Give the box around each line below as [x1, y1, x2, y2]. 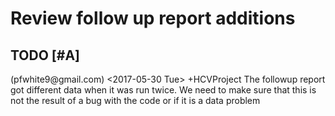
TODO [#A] [10, 47, 81, 64]
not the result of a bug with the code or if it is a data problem [10, 95, 261, 106]
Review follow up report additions [10, 7, 296, 30]
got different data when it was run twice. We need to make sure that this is [10, 84, 317, 96]
